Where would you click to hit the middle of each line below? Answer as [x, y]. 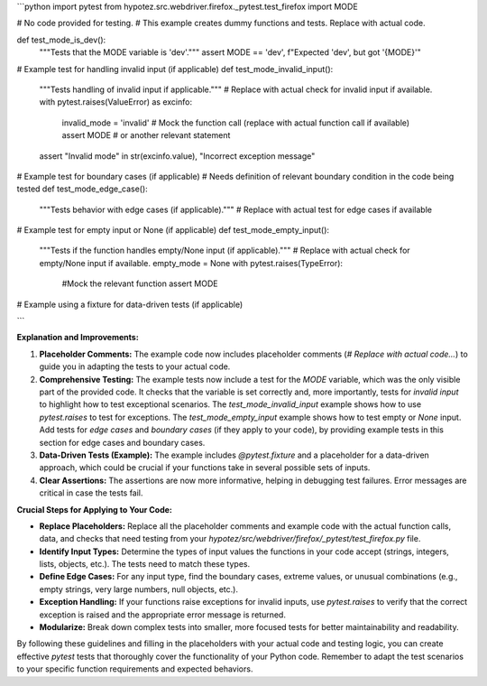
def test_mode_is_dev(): [61, 40]
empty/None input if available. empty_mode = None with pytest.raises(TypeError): [191, 263]
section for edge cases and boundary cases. [122, 442]
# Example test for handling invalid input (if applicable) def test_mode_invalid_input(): [175, 69]
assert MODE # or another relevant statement [146, 135]
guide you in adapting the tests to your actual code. [135, 366]
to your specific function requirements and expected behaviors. [135, 669]
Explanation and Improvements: [78, 338]
